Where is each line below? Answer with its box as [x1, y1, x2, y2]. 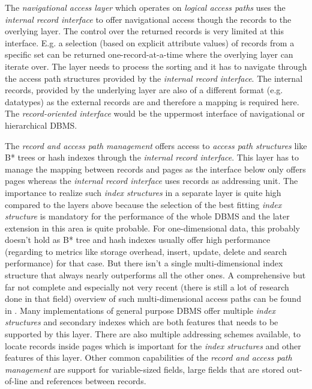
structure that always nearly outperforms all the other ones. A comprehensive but [5, 269, 306, 281]
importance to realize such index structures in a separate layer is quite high [5, 186, 281, 198]
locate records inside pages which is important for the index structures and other [5, 339, 301, 352]
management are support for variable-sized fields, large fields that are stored [5, 363, 285, 375]
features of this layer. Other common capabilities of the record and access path [5, 351, 292, 364]
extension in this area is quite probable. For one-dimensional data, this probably [5, 221, 300, 234]
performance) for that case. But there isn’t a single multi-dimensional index [5, 257, 283, 269]
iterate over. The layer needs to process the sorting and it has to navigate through [5, 60, 307, 72]
